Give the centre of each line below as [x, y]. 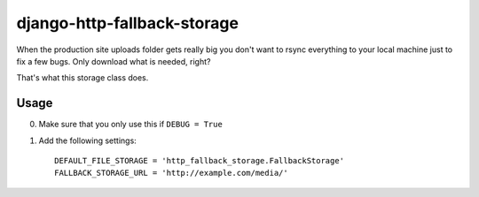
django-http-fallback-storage [128, 23]
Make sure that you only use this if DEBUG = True [131, 125]
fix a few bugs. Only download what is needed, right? [114, 61]
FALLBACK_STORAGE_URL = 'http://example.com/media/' [171, 173]
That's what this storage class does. [82, 78]
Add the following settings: [87, 140]
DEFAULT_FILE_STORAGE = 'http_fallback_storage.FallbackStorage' [200, 161]
